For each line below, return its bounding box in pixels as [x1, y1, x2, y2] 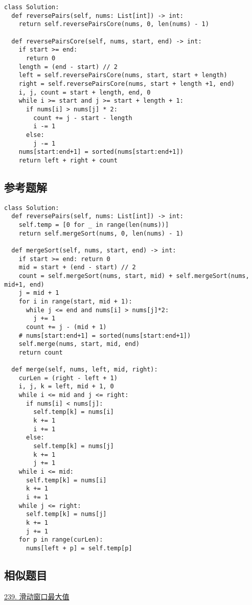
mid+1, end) [4, 281, 44, 288]
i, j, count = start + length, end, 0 [18, 88, 151, 96]
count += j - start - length [33, 114, 132, 122]
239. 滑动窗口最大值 [4, 591, 70, 601]
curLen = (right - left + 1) [18, 374, 118, 382]
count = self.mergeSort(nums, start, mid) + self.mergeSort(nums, [18, 272, 249, 280]
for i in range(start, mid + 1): [18, 297, 132, 305]
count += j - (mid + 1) [26, 323, 107, 331]
